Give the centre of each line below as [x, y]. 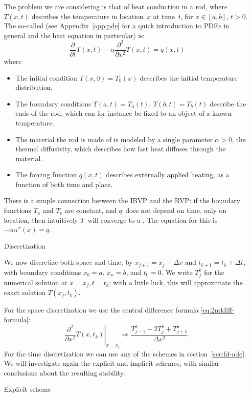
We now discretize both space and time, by [68, 262]
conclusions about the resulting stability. [65, 372]
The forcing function [46, 175]
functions [18, 210]
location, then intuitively [41, 219]
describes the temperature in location [88, 16]
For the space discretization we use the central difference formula [101, 310]
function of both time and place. [64, 184]
